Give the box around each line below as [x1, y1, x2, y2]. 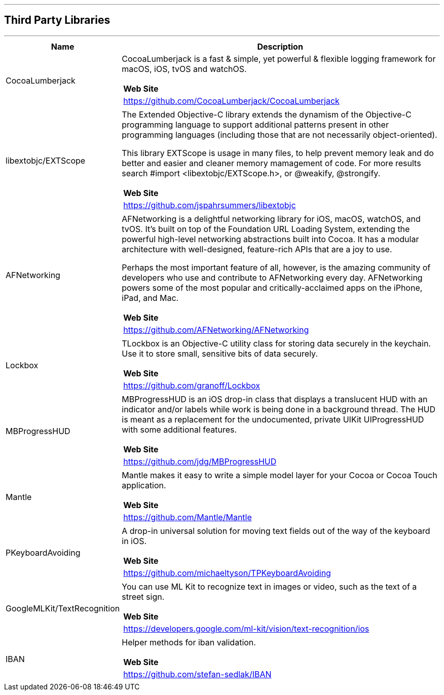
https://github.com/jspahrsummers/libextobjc [123, 200, 296, 210]
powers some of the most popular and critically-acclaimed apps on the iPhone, [122, 282, 423, 293]
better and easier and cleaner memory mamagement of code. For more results [122, 158, 421, 168]
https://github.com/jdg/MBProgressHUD [123, 456, 277, 467]
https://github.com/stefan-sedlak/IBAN [123, 669, 272, 679]
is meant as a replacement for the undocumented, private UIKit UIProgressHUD [122, 414, 424, 424]
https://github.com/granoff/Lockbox [123, 380, 261, 391]
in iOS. [122, 535, 147, 546]
